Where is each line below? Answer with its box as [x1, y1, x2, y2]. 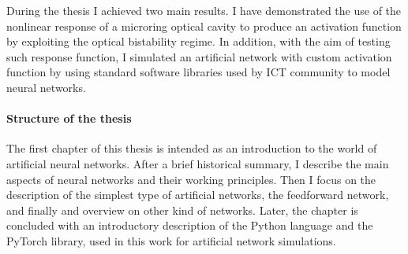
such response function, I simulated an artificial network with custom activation [6, 48, 392, 64]
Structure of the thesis [6, 110, 132, 127]
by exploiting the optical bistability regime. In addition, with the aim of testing [6, 33, 391, 50]
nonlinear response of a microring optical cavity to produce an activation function [6, 17, 402, 34]
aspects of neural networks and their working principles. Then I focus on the [6, 171, 376, 187]
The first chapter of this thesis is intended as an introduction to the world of [6, 140, 377, 156]
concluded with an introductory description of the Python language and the [6, 217, 373, 234]
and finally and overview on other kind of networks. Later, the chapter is [6, 201, 358, 218]
